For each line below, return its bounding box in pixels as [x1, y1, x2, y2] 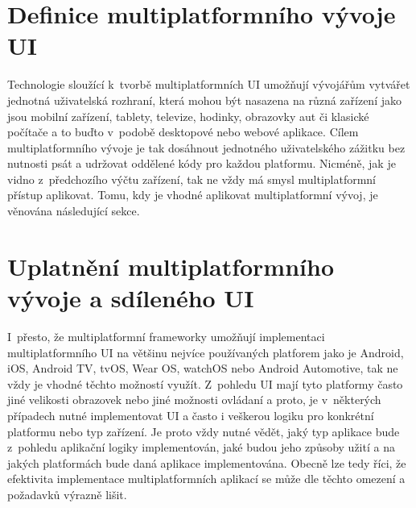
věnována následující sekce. [7, 202, 140, 219]
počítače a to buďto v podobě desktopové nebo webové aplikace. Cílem [7, 123, 359, 140]
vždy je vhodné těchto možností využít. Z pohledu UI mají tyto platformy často [7, 375, 403, 392]
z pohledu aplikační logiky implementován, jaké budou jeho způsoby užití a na [7, 439, 395, 456]
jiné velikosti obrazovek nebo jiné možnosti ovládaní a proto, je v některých [7, 391, 381, 408]
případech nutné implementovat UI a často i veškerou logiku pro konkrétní [7, 406, 374, 423]
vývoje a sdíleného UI [7, 281, 254, 314]
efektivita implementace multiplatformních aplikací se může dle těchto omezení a [7, 470, 406, 487]
